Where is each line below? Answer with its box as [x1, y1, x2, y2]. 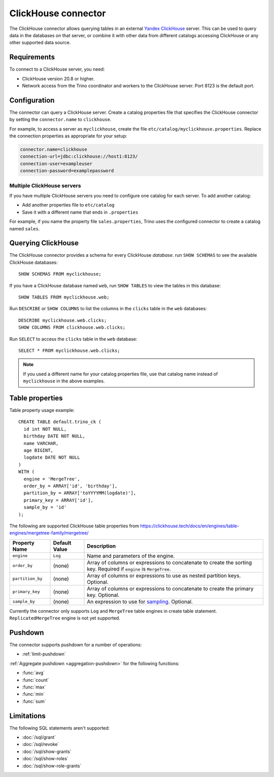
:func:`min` [22, 691, 45, 697]
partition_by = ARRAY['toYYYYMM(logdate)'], [23, 490, 136, 496]
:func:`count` [22, 677, 49, 683]
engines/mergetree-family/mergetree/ [9, 530, 89, 536]
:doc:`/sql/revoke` [22, 741, 59, 748]
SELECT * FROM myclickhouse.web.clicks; [18, 347, 120, 353]
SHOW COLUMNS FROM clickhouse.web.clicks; [18, 324, 126, 331]
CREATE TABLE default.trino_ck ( [18, 419, 101, 425]
